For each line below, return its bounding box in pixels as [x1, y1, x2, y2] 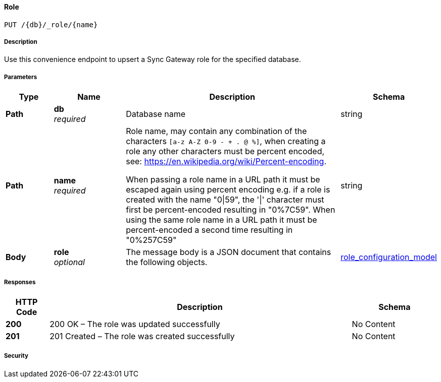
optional [54, 257, 85, 268]
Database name [126, 109, 186, 119]
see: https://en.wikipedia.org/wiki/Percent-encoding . [126, 156, 326, 167]
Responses [4, 278, 36, 286]
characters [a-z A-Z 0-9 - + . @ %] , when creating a [126, 136, 326, 147]
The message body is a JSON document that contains [126, 247, 331, 258]
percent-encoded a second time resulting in [126, 225, 293, 235]
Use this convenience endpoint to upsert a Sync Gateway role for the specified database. [4, 55, 301, 64]
